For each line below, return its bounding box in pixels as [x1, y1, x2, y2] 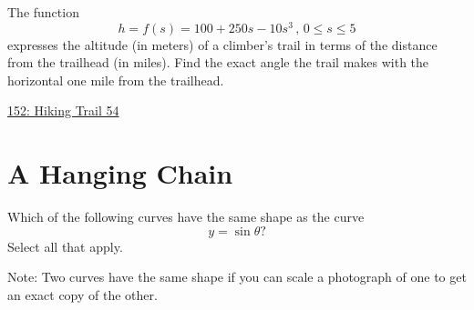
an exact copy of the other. [7, 285, 158, 304]
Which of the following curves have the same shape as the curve [7, 207, 365, 226]
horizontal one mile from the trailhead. [7, 70, 224, 89]
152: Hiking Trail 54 [7, 101, 119, 120]
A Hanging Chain [7, 155, 233, 192]
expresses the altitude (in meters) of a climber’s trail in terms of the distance [7, 35, 438, 54]
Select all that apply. [7, 236, 123, 255]
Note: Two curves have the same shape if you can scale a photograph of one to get [7, 267, 467, 286]
